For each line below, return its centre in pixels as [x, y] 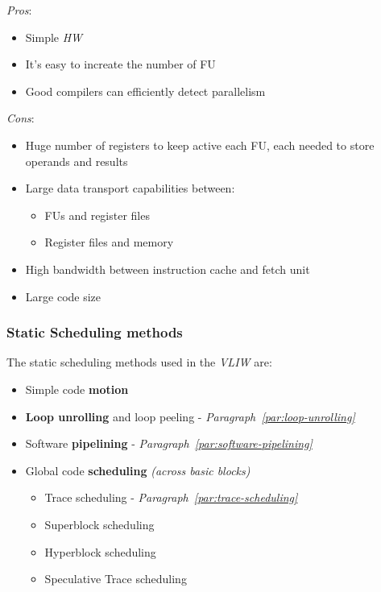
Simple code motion [77, 389]
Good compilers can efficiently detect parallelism [145, 91]
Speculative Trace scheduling [116, 579]
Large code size [63, 296]
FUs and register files [97, 215]
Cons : [21, 118]
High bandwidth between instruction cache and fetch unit [168, 269]
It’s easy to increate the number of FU [120, 64]
